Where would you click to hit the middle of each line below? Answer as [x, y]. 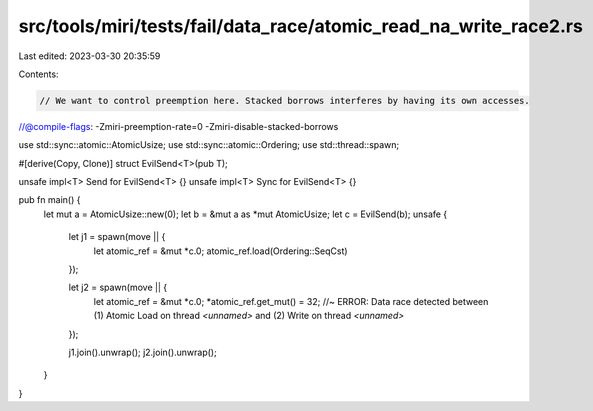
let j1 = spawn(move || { [117, 237]
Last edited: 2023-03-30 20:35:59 [89, 56]
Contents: [38, 74]
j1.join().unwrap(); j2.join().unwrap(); [142, 352]
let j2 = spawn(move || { [118, 287]
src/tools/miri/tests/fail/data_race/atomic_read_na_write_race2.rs [301, 26]
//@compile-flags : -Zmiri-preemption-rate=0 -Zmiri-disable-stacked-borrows [178, 126]
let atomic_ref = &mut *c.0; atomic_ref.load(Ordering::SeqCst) [221, 251]
